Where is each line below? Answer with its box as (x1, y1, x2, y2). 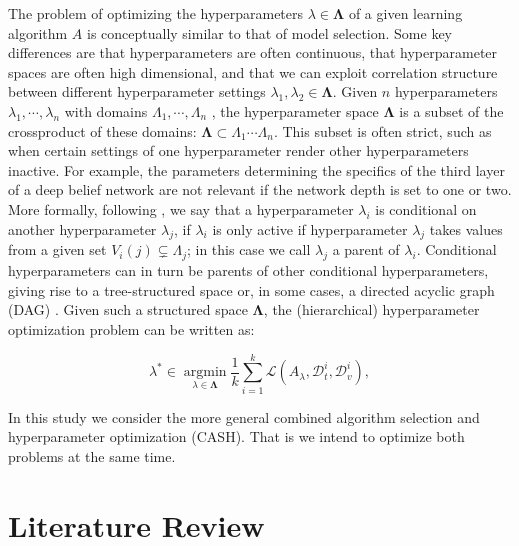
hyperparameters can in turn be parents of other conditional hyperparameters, (8, 260, 489, 281)
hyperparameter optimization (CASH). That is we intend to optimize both (8, 426, 465, 447)
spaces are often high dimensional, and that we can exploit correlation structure (8, 61, 498, 82)
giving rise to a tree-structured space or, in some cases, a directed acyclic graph (8, 279, 495, 300)
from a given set (8, 239, 107, 260)
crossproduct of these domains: (8, 120, 197, 141)
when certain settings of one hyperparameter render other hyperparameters (8, 140, 469, 161)
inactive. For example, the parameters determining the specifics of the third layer (8, 159, 505, 180)
